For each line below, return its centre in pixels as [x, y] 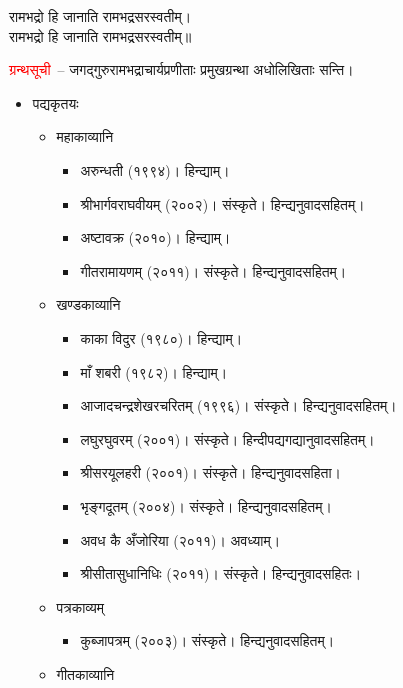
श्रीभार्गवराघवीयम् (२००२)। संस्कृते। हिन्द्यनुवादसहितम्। [222, 203]
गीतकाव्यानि [85, 673]
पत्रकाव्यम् [80, 606]
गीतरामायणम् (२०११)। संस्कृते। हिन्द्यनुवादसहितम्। [213, 270]
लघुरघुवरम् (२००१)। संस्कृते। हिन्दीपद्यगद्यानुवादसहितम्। [227, 438]
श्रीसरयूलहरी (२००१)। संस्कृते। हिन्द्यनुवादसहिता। [211, 472]
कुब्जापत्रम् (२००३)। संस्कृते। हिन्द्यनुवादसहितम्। [207, 640]
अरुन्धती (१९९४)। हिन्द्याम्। [155, 169]
